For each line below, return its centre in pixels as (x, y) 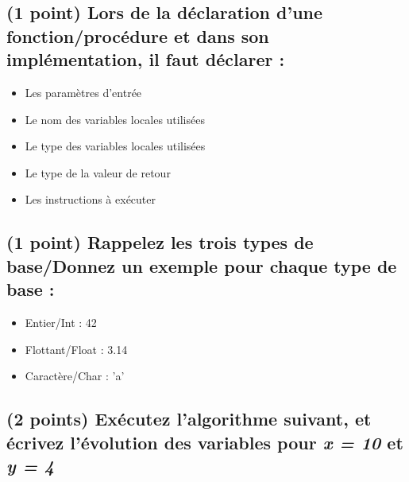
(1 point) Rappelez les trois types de (160, 242)
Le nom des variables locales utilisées (115, 119)
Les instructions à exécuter (91, 199)
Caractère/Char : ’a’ (75, 376)
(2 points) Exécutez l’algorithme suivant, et (189, 419)
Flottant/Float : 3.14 (76, 349)
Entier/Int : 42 (61, 322)
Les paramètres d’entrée (83, 92)
